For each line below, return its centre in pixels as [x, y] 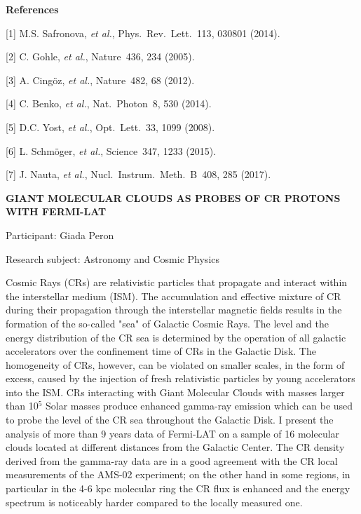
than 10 [22, 406]
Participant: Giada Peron [60, 235]
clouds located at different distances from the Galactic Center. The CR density [175, 447]
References [32, 9]
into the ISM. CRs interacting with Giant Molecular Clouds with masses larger [175, 392]
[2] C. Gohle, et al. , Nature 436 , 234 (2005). [100, 56]
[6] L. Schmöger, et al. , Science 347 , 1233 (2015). [111, 150]
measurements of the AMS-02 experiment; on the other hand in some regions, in [178, 474]
